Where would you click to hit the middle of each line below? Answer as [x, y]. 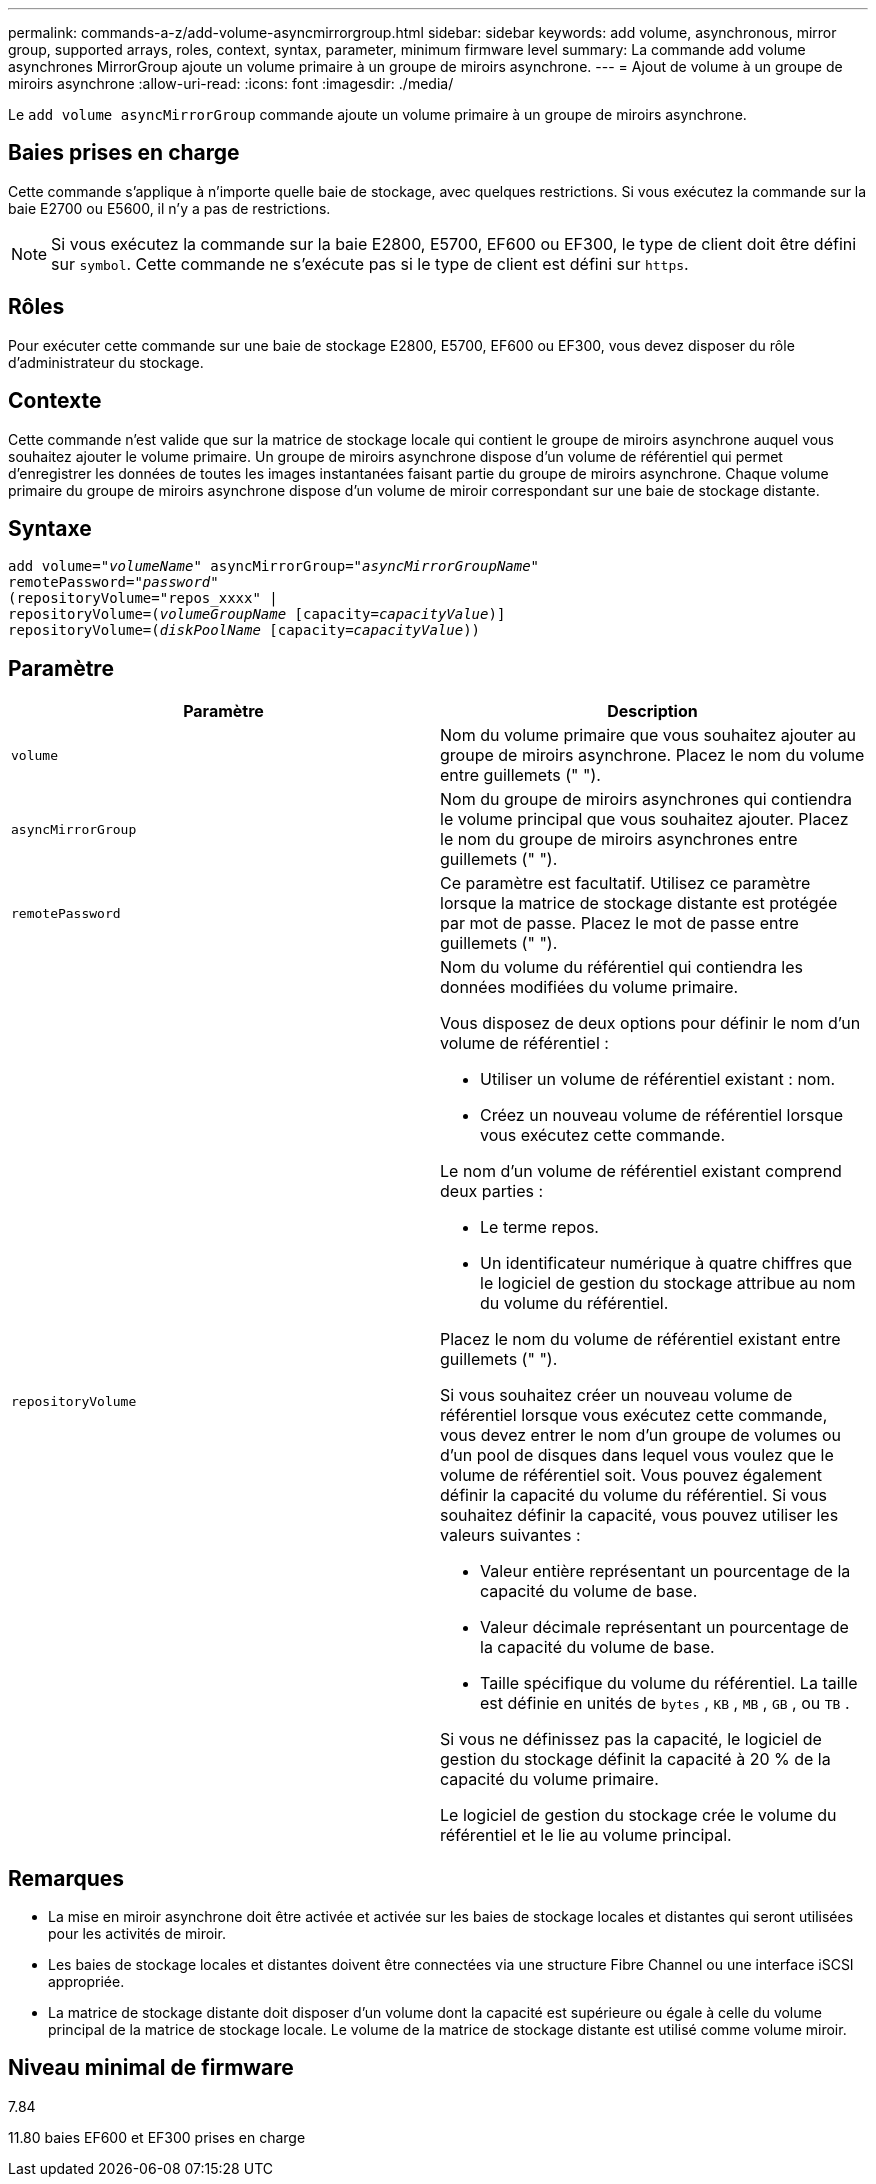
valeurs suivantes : [510, 1535]
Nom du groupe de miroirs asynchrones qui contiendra [646, 799]
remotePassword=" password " [113, 582]
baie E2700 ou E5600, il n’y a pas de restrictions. [169, 208]
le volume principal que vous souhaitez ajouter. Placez [644, 819]
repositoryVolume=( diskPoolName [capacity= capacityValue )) [244, 630]
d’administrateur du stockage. [106, 362]
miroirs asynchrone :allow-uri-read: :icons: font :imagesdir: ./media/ [231, 83]
